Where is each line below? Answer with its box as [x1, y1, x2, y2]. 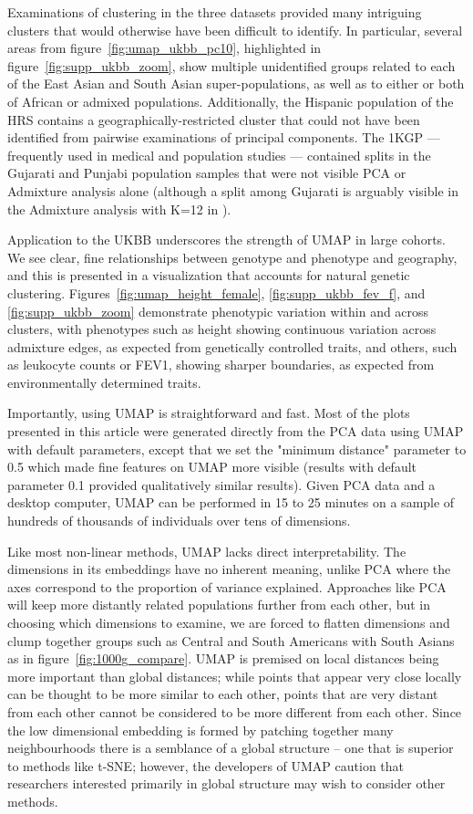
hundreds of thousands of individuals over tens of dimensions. [7, 511, 351, 530]
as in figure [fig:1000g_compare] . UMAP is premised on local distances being [7, 649, 439, 668]
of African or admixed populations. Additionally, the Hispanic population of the [7, 91, 454, 110]
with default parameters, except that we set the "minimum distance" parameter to [7, 439, 467, 458]
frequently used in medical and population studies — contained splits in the [7, 145, 431, 164]
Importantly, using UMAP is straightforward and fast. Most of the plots [7, 403, 410, 423]
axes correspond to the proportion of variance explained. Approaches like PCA [7, 577, 447, 596]
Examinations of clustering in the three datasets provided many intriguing [7, 3, 422, 21]
